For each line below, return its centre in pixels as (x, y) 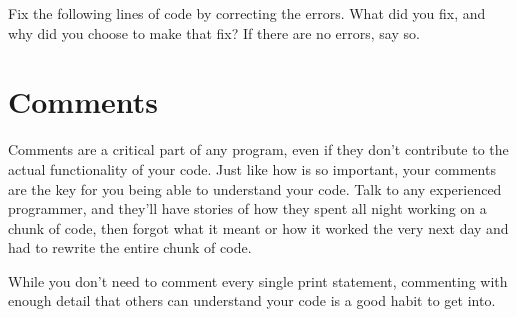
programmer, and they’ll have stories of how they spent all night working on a (247, 208)
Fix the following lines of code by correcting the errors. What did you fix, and (247, 13)
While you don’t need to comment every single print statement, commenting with (258, 280)
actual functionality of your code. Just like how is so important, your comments (252, 168)
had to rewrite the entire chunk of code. (130, 247)
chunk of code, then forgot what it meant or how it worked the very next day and (258, 227)
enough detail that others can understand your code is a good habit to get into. (252, 300)
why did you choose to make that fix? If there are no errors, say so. (214, 32)
